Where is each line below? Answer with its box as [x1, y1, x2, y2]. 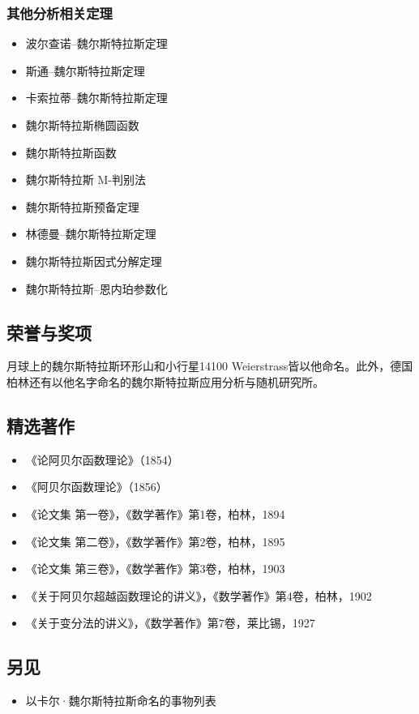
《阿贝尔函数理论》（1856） [25, 478, 168, 495]
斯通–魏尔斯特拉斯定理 [25, 62, 145, 79]
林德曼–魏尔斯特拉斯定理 [25, 225, 156, 242]
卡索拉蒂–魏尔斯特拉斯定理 [25, 89, 168, 106]
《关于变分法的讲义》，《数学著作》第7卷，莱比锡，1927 [25, 614, 315, 631]
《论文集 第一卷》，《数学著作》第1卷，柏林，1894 [25, 505, 285, 522]
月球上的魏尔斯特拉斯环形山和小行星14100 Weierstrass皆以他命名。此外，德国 [6, 357, 413, 374]
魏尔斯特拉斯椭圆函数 [25, 117, 139, 133]
